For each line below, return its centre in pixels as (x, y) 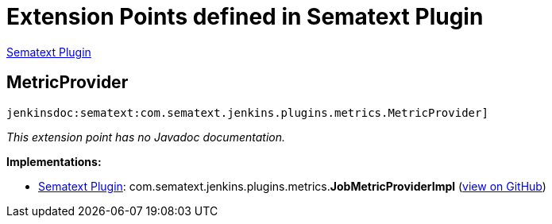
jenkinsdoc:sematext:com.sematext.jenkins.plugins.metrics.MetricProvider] (247, 112)
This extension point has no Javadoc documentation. (146, 137)
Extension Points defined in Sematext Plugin (245, 17)
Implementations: (54, 161)
